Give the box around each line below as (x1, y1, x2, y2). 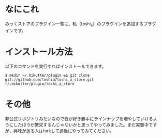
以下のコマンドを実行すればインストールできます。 (5, 63, 106, 69)
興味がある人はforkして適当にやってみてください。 (13, 128, 115, 134)
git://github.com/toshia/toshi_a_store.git (5, 77, 94, 82)
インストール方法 (5, 46, 73, 57)
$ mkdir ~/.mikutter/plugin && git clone (5, 73, 90, 78)
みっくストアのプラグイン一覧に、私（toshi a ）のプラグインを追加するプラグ (5, 21, 157, 28)
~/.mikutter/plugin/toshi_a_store (5, 81, 75, 86)
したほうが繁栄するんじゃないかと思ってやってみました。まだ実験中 (13, 122, 149, 127)
